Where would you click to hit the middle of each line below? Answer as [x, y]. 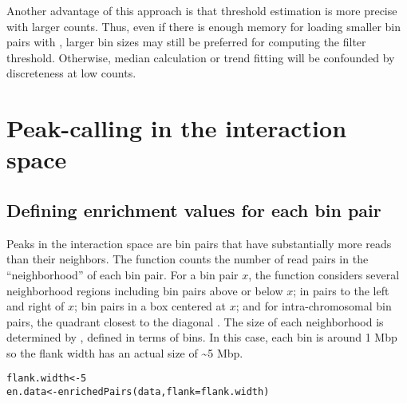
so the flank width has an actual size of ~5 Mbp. [125, 352]
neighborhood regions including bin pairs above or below [145, 290]
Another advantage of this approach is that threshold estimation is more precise [202, 10]
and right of [36, 306]
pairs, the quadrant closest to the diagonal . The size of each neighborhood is [195, 321]
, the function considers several [324, 274]
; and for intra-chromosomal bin [314, 306]
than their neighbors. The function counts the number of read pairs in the [188, 259]
